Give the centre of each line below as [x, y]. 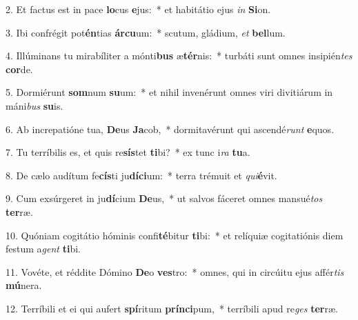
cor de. [19, 69]
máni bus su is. [34, 105]
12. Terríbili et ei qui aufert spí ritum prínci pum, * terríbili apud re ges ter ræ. [172, 308]
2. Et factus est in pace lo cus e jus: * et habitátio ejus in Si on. [138, 9]
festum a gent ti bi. [43, 249]
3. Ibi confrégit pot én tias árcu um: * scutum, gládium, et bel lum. [146, 32]
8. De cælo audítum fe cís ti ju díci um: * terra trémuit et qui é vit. [141, 175]
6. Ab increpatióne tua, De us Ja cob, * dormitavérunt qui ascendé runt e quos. [170, 129]
